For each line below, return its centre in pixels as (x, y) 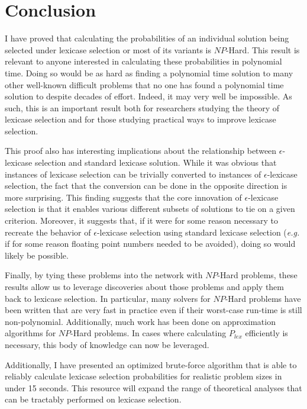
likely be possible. (37, 255)
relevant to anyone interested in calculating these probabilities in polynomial (143, 61)
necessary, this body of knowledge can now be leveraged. (107, 344)
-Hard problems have (263, 298)
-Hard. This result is (263, 49)
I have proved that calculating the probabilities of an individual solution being (147, 38)
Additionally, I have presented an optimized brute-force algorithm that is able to (151, 364)
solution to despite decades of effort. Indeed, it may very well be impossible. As (148, 96)
